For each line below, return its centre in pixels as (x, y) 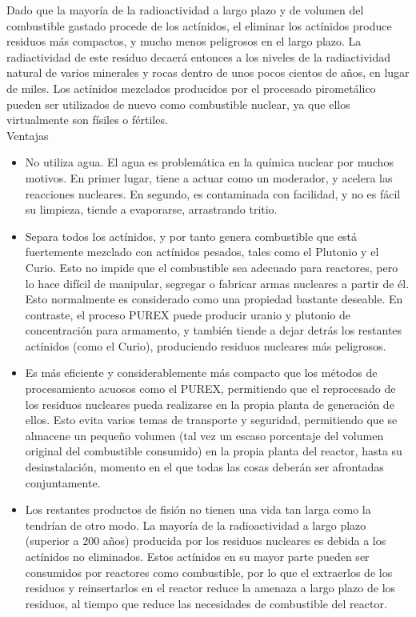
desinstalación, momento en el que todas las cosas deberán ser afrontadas (204, 467)
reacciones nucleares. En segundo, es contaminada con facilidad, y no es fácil (213, 193)
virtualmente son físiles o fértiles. (87, 120)
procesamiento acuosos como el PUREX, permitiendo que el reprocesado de (210, 389)
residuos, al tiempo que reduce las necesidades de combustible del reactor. (206, 603)
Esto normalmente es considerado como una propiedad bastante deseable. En (214, 299)
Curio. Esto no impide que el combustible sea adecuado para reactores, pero (212, 267)
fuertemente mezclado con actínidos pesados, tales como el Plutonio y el (202, 252)
